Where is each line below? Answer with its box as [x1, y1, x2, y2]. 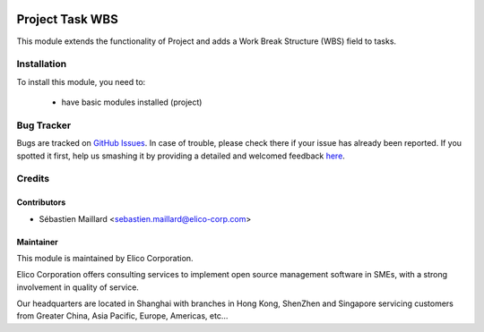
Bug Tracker [16, 119, 72, 132]
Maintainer [16, 236, 58, 247]
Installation [16, 58, 67, 71]
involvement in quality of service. [16, 282, 139, 293]
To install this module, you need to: [16, 76, 146, 87]
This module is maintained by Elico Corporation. [16, 252, 194, 263]
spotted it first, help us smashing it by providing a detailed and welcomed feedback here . [16, 150, 345, 161]
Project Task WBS [16, 12, 118, 27]
